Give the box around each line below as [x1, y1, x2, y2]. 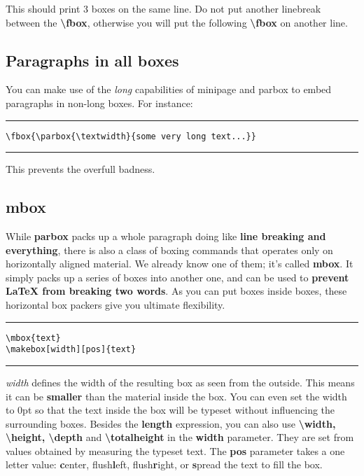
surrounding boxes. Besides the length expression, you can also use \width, [6, 416, 336, 430]
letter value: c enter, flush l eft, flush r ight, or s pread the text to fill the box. [6, 457, 323, 472]
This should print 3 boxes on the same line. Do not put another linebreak [6, 1, 321, 15]
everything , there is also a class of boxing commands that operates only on [6, 242, 333, 257]
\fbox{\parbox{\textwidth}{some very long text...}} [6, 131, 256, 141]
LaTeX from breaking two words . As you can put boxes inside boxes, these [6, 283, 347, 298]
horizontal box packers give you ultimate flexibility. [6, 297, 225, 311]
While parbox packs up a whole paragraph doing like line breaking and [6, 229, 326, 244]
